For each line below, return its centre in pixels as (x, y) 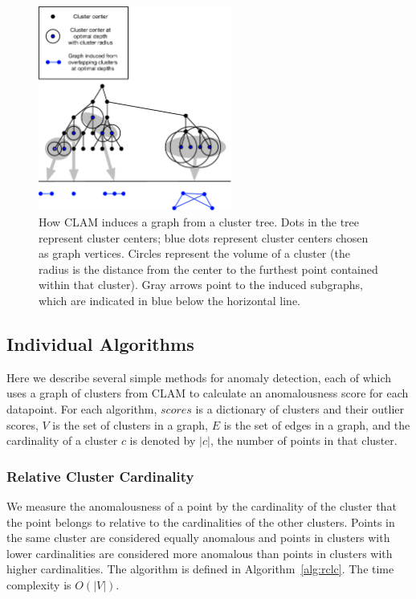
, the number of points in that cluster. (304, 440)
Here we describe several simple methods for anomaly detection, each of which (199, 377)
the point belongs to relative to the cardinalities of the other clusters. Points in (201, 522)
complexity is (39, 584)
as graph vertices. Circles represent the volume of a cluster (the (194, 253)
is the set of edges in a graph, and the (317, 424)
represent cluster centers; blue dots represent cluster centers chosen (204, 237)
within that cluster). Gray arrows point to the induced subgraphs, (201, 285)
